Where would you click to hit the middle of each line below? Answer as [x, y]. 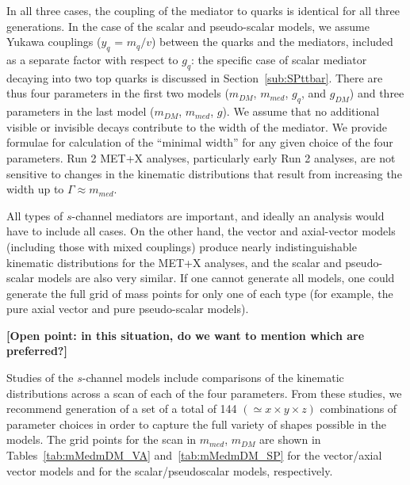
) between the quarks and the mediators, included [272, 42]
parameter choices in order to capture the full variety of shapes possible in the [196, 424]
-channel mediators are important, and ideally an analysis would [228, 215]
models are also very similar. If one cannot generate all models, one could [216, 278]
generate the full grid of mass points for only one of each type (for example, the [200, 293]
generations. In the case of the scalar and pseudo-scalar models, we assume [188, 26]
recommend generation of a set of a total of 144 [122, 409]
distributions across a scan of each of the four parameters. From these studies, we [204, 393]
